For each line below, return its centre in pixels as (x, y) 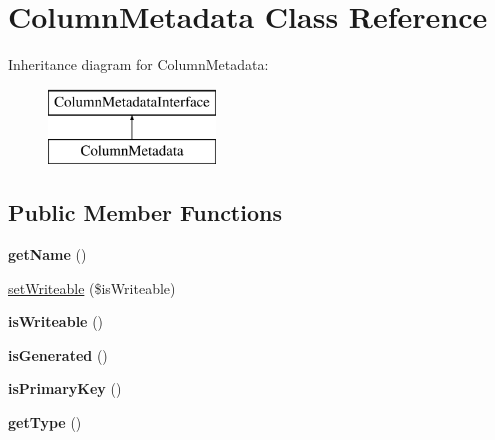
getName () (47, 254)
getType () (45, 422)
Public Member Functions (145, 212)
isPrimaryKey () (65, 388)
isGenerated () (58, 354)
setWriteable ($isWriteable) (92, 287)
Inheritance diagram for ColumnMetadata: (138, 64)
